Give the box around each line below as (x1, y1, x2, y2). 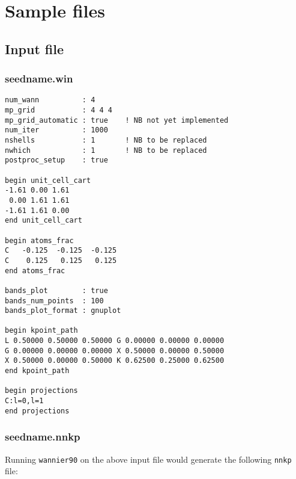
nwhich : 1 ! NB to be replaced (5, 146, 207, 155)
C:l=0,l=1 (5, 397, 44, 406)
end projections (5, 406, 70, 415)
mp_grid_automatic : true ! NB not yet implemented (5, 116, 229, 125)
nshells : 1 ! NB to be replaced (5, 136, 207, 144)
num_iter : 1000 (5, 126, 108, 135)
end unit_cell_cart (5, 216, 82, 225)
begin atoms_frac (5, 236, 74, 245)
